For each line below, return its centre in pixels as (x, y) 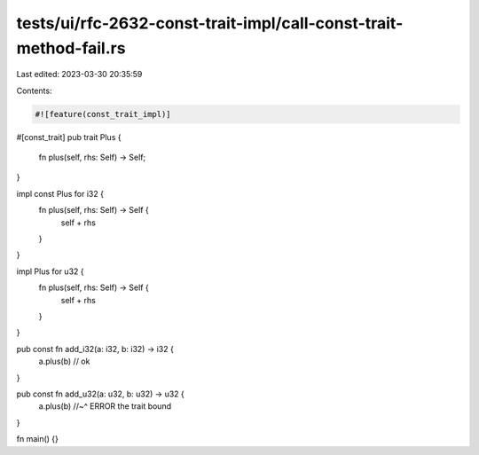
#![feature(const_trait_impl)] (103, 114)
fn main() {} (38, 439)
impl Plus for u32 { (50, 271)
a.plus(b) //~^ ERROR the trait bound (105, 406)
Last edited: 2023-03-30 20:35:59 (79, 75)
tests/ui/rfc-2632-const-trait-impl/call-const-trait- (210, 23)
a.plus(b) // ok (64, 361)
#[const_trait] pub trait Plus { (69, 137)
